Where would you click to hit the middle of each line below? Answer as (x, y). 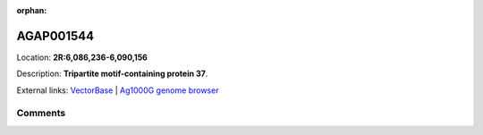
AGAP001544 (55, 36)
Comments (41, 114)
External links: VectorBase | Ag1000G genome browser (118, 90)
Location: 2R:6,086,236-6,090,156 (82, 57)
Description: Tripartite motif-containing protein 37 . (112, 74)
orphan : (32, 10)
